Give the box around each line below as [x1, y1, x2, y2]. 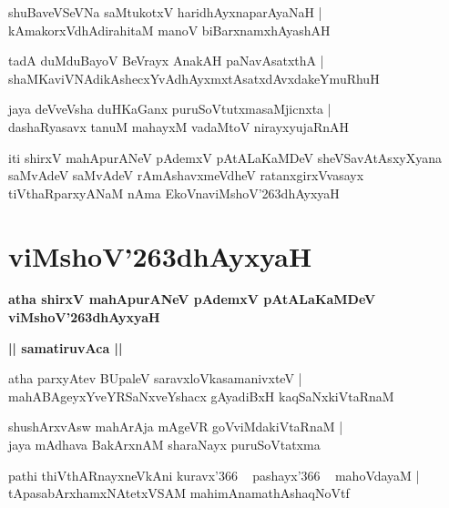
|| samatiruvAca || [8, 338, 123, 357]
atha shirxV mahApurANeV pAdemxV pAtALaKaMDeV [8, 290, 376, 309]
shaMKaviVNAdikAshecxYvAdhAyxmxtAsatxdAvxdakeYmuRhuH [8, 68, 380, 87]
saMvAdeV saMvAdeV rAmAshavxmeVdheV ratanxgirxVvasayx [8, 166, 364, 185]
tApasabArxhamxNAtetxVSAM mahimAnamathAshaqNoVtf [8, 483, 350, 503]
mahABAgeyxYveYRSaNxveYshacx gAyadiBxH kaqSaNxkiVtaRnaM [8, 386, 394, 405]
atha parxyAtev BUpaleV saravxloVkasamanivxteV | [8, 369, 302, 388]
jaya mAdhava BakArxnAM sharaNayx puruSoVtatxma [8, 435, 321, 454]
